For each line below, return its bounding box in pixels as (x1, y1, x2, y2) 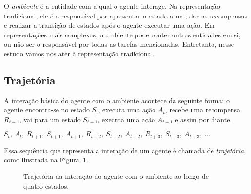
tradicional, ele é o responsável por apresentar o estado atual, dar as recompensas (4, 10, 247, 20)
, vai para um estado (19, 114, 81, 124)
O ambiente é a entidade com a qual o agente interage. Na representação (4, 1, 220, 11)
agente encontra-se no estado (4, 105, 90, 115)
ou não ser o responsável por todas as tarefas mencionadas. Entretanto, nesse (4, 39, 234, 49)
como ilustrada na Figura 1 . (4, 155, 88, 165)
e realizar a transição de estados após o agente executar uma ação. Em (4, 20, 215, 30)
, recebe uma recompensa (165, 105, 240, 115)
